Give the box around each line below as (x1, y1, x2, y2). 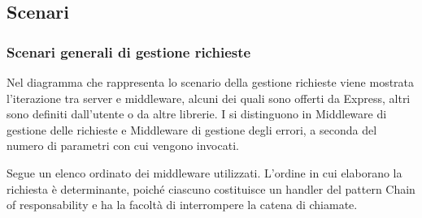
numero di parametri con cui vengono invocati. (7, 137, 239, 154)
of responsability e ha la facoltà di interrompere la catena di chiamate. (7, 196, 358, 213)
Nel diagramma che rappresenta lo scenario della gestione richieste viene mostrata (7, 74, 415, 90)
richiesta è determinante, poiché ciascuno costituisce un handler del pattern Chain (7, 180, 415, 197)
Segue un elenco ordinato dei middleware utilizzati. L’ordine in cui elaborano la (7, 164, 402, 181)
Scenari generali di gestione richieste (7, 41, 251, 62)
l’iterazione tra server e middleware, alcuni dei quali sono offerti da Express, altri (7, 89, 411, 106)
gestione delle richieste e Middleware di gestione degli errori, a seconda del (7, 121, 377, 138)
